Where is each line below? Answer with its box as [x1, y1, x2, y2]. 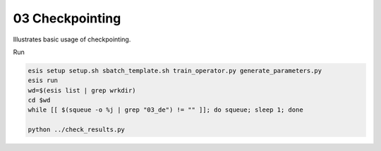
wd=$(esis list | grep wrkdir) [28, 86, 137, 94]
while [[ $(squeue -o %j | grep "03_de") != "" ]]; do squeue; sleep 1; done [28, 106, 303, 114]
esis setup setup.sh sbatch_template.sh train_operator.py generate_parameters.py [28, 67, 322, 74]
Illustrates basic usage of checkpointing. [13, 35, 131, 44]
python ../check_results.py [28, 126, 125, 133]
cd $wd [28, 96, 51, 105]
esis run [28, 77, 59, 84]
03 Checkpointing [13, 11, 121, 26]
